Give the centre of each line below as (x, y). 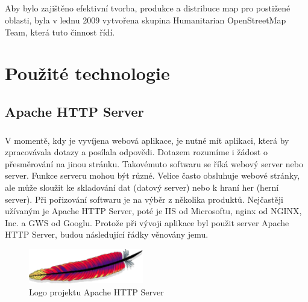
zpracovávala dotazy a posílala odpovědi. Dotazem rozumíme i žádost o (136, 152)
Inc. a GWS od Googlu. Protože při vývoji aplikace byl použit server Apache (147, 222)
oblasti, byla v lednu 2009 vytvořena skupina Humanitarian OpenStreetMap (146, 20)
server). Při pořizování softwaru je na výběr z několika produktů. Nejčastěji (144, 199)
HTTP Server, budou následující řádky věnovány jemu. (107, 234)
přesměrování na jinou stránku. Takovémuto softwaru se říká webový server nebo (154, 163)
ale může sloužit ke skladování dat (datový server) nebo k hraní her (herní (142, 187)
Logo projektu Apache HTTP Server (96, 291)
